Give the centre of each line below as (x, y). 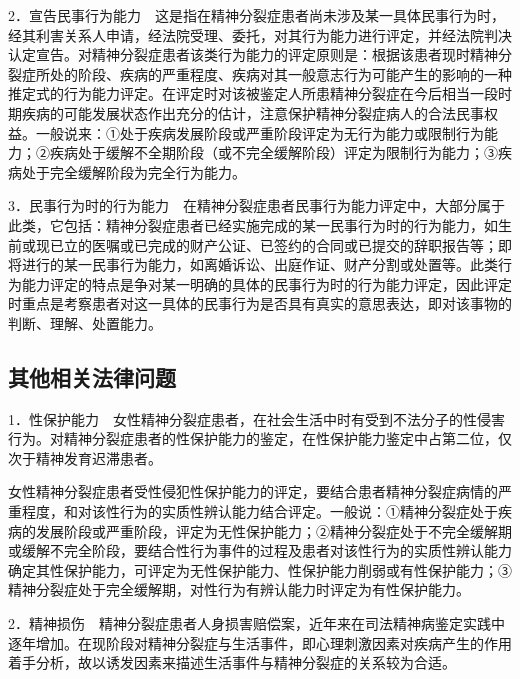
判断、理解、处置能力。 (85, 322)
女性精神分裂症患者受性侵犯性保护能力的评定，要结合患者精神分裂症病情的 (253, 491)
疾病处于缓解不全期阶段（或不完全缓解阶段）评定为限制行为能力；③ (273, 152)
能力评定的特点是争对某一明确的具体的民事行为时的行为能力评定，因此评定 (266, 283)
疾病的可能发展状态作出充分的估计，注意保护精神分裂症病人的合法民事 (252, 112)
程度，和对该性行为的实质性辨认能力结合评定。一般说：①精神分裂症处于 (259, 511)
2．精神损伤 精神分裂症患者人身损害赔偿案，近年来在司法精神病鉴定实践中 (256, 623)
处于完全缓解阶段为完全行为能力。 (133, 171)
